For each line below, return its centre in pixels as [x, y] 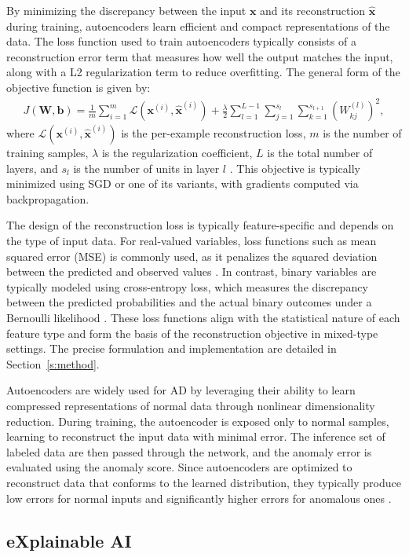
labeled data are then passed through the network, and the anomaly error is [189, 451]
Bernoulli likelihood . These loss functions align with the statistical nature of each [203, 318]
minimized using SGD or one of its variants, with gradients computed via [183, 183]
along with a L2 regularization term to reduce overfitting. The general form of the [203, 72]
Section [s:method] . [53, 363]
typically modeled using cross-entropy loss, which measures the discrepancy [187, 286]
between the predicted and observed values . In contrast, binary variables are [192, 271]
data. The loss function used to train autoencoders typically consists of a [181, 41]
